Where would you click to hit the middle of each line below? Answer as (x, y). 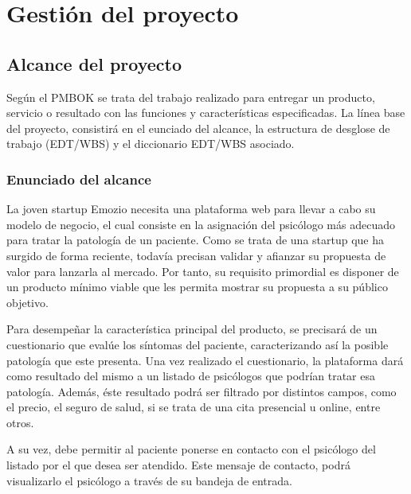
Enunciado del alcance (79, 179)
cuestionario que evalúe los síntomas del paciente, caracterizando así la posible (198, 344)
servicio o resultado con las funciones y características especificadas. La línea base (206, 113)
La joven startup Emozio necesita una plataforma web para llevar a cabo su (191, 209)
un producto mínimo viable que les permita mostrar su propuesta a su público (197, 287)
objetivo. (27, 302)
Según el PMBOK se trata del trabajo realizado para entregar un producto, (191, 97)
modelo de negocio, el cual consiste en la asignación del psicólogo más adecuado (201, 224)
